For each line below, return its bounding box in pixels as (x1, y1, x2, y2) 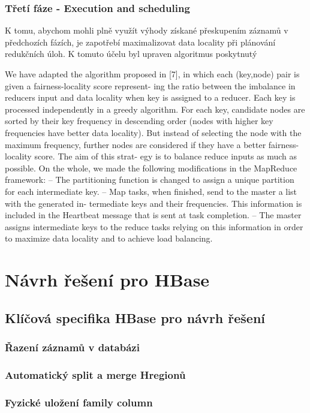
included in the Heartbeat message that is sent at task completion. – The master (5, 209, 302, 221)
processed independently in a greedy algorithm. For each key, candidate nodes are (5, 103, 305, 115)
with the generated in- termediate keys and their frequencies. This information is (5, 197, 302, 209)
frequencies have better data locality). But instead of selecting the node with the (5, 126, 302, 138)
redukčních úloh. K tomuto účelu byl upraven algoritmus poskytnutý (5, 47, 257, 60)
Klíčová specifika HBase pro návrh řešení (5, 308, 266, 327)
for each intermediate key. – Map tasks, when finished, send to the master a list (5, 185, 297, 197)
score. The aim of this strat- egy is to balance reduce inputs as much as (34, 150, 297, 162)
